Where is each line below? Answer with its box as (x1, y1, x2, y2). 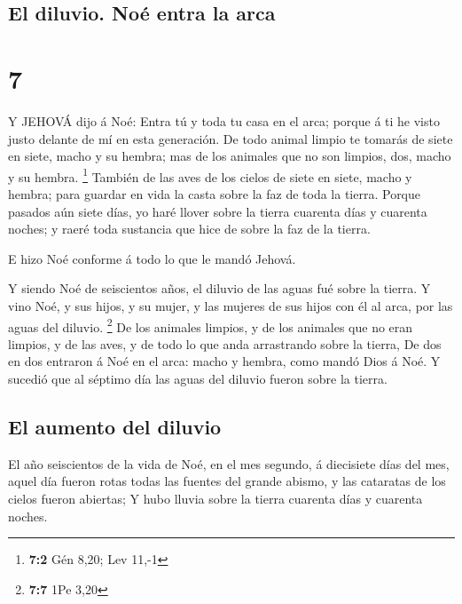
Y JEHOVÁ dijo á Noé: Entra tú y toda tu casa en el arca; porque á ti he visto (8, 111, 440, 130)
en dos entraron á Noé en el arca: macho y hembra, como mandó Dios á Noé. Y (8, 352, 441, 370)
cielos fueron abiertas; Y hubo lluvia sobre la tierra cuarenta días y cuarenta (8, 489, 423, 507)
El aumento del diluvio (8, 412, 222, 440)
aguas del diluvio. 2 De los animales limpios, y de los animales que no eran (8, 314, 413, 336)
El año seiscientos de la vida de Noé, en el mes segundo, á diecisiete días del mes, (8, 454, 450, 473)
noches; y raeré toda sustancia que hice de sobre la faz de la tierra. (8, 219, 371, 238)
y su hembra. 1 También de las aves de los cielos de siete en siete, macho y (8, 164, 412, 186)
